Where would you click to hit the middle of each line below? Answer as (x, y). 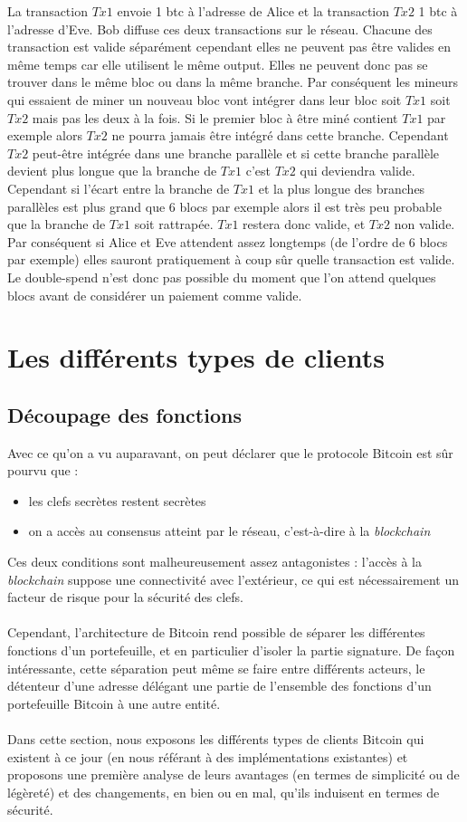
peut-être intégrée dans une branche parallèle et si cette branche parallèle (235, 153)
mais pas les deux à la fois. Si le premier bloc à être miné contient (215, 117)
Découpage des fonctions (124, 414)
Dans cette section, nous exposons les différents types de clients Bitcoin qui (216, 738)
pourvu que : (43, 470)
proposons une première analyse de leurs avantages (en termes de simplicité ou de (233, 774)
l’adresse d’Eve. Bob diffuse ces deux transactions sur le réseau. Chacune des (220, 29)
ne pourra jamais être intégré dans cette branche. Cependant (280, 135)
